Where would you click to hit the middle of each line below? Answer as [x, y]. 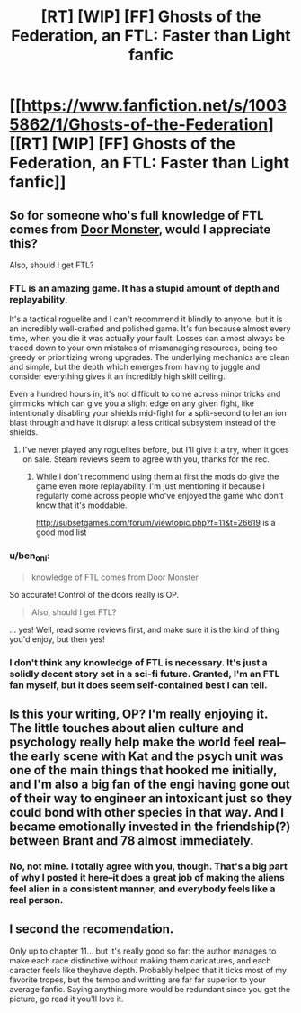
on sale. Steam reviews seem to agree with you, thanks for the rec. [146, 459]
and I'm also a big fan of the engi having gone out [150, 785]
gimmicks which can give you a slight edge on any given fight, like [132, 403]
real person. [36, 900]
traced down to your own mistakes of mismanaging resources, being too [143, 348]
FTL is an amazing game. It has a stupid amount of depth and [145, 288]
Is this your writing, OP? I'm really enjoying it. [138, 715]
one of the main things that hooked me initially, [143, 770]
